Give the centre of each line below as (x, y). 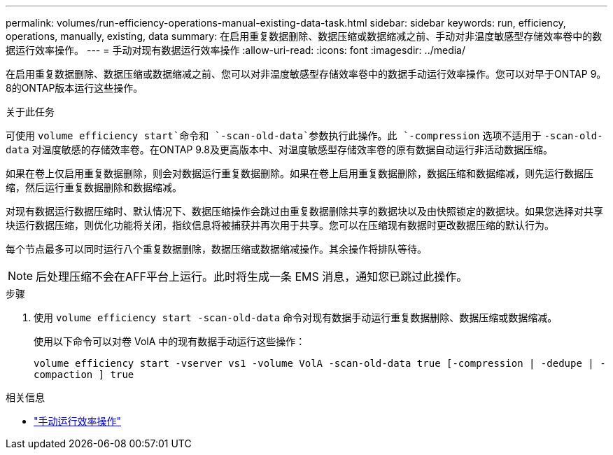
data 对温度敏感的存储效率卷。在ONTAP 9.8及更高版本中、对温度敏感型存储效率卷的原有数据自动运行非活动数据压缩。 (279, 149)
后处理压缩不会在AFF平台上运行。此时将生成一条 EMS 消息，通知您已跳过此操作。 (252, 276)
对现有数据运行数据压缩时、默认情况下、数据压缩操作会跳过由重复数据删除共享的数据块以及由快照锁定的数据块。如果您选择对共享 (304, 211)
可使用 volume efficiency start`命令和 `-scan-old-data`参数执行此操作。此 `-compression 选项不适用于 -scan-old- (304, 135)
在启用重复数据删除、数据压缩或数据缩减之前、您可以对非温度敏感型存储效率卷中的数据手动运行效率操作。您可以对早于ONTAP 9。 (306, 74)
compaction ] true (84, 374)
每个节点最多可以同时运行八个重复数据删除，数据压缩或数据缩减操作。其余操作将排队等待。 (216, 249)
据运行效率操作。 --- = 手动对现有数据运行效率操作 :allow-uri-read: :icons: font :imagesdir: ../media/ (236, 50)
